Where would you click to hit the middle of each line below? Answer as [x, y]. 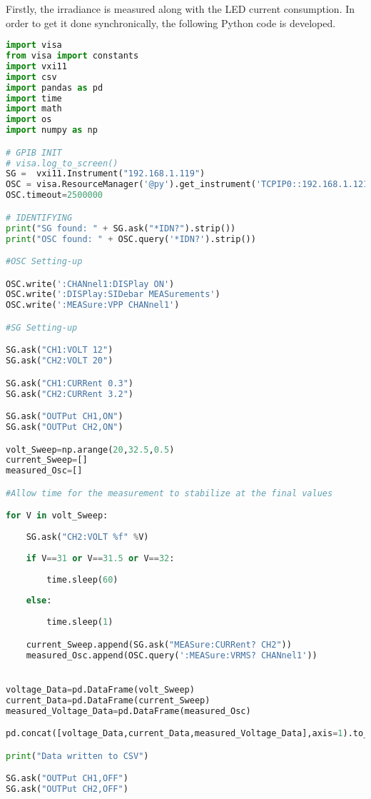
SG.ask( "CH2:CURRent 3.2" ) [70, 394]
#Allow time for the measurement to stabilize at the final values [169, 493]
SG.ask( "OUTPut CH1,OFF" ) [67, 779]
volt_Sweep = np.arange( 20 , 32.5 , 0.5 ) [90, 449]
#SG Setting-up [42, 327]
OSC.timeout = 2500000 [55, 195]
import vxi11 [36, 66]
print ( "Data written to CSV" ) [77, 756]
